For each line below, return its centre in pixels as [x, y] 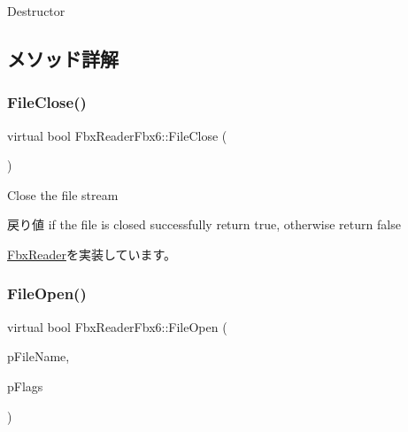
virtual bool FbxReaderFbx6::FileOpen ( [117, 326]
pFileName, [38, 356]
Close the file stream [63, 194]
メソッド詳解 [63, 58]
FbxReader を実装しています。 [92, 254]
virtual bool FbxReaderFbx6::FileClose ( [117, 135]
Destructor [36, 11]
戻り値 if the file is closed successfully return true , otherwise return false [204, 224]
